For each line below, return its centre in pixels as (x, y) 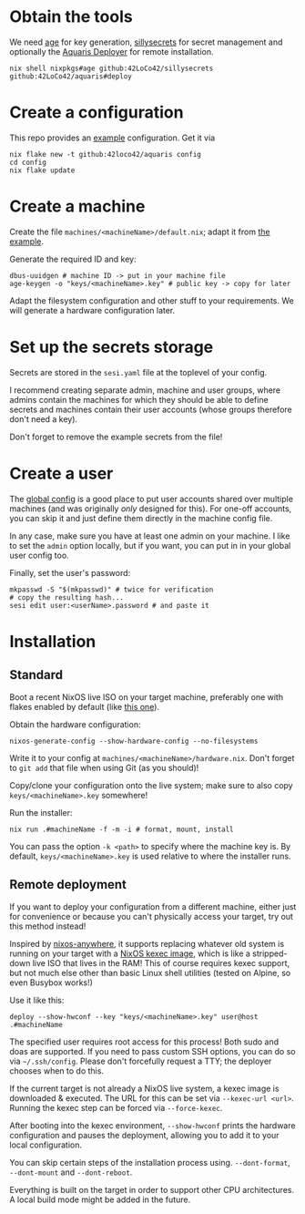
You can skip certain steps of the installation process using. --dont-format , (150, 1162)
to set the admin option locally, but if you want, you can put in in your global (150, 545)
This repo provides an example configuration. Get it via (112, 138)
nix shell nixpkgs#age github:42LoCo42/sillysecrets (112, 68)
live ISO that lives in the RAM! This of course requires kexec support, (161, 962)
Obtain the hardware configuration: (75, 724)
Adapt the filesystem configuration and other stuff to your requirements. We (152, 300)
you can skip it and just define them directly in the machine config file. (141, 518)
